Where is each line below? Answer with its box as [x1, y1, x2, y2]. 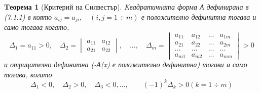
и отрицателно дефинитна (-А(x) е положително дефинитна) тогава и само [4, 59, 247, 70]
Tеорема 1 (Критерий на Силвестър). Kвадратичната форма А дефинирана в [4, 2, 249, 12]
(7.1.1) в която [4, 11, 52, 22]
